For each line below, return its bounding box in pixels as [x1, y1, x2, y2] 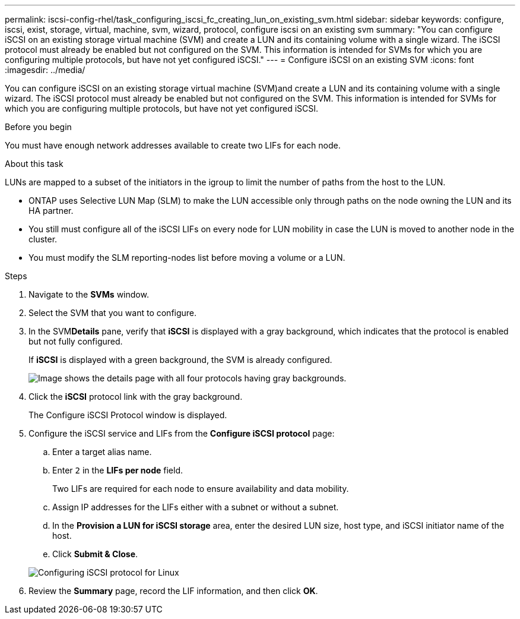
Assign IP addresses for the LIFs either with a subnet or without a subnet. [52, 502, 339, 512]
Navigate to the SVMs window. [28, 289, 149, 299]
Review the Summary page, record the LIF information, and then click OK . [28, 586, 318, 596]
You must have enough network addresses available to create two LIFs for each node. [5, 140, 341, 150]
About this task [5, 159, 64, 169]
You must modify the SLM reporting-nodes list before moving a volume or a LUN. [28, 252, 345, 263]
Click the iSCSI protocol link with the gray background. [28, 391, 243, 402]
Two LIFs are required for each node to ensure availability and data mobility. [52, 484, 349, 494]
